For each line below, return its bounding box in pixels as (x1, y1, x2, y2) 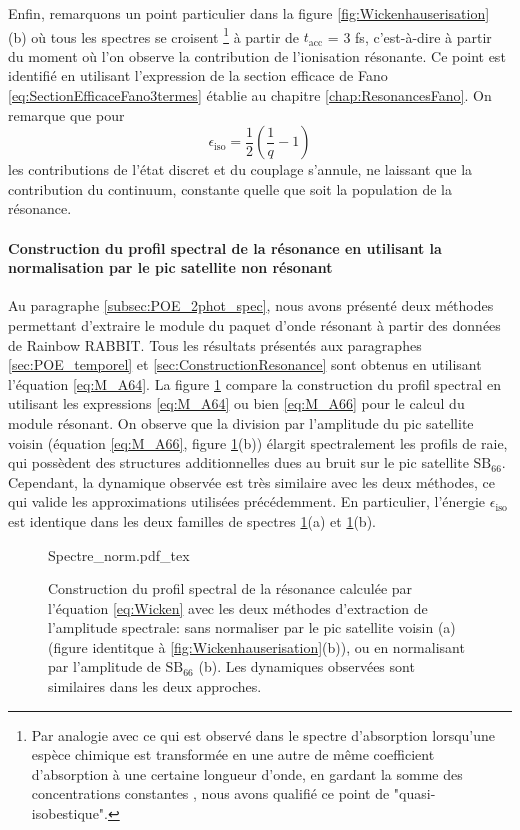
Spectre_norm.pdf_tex (48, 544, 190, 565)
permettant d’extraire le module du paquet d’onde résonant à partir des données (8, 314, 501, 335)
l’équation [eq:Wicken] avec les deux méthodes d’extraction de (48, 597, 428, 618)
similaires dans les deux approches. (48, 676, 262, 697)
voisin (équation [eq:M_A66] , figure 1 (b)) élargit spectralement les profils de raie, (8, 432, 508, 453)
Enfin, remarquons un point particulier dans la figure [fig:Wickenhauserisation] (8, 3, 490, 23)
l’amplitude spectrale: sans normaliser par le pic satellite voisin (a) (48, 617, 456, 638)
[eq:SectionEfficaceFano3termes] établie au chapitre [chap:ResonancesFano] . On (8, 85, 492, 106)
